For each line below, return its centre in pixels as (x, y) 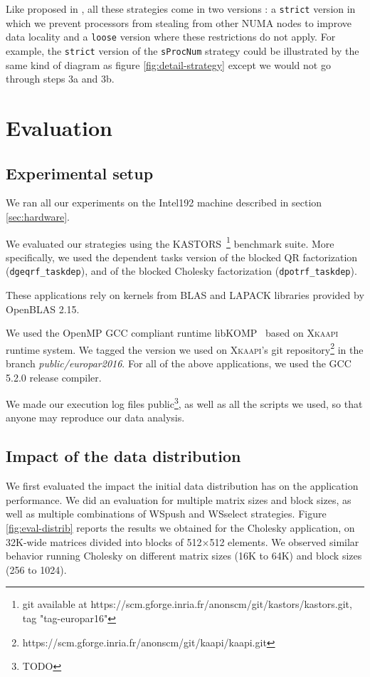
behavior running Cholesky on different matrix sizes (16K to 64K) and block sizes (184, 556)
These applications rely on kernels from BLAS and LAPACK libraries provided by (185, 295)
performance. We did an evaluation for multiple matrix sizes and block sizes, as (179, 499)
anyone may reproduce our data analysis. (95, 418)
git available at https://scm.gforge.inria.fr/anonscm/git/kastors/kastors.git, (187, 604)
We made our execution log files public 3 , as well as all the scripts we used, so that (184, 403)
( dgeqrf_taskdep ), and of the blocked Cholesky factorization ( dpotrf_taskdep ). (181, 271)
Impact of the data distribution (123, 456)
